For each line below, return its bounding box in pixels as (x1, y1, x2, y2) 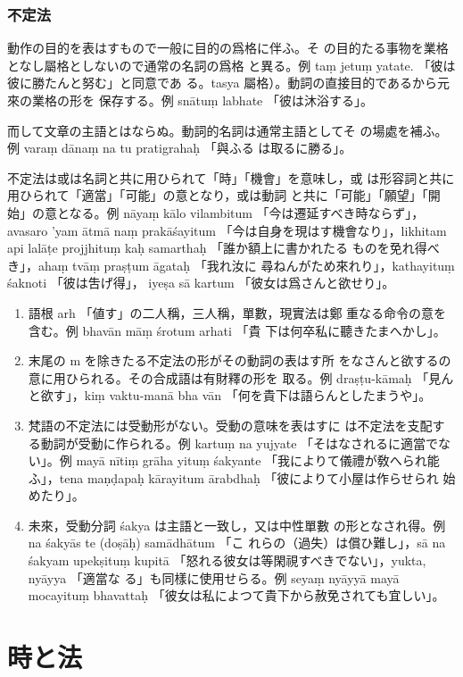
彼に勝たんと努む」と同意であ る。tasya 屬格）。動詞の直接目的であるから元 (7, 73, 451, 92)
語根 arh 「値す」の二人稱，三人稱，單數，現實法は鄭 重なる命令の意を (28, 303, 447, 322)
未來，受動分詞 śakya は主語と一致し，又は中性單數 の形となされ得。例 (28, 515, 446, 534)
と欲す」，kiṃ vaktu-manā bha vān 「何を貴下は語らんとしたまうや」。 (28, 386, 432, 405)
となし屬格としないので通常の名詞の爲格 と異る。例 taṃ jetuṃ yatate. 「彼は (7, 55, 456, 74)
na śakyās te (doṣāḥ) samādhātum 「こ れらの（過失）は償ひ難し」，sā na (28, 533, 446, 552)
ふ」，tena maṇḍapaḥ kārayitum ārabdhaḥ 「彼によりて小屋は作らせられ (28, 468, 439, 487)
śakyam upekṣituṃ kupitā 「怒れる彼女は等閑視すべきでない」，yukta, (28, 551, 426, 570)
